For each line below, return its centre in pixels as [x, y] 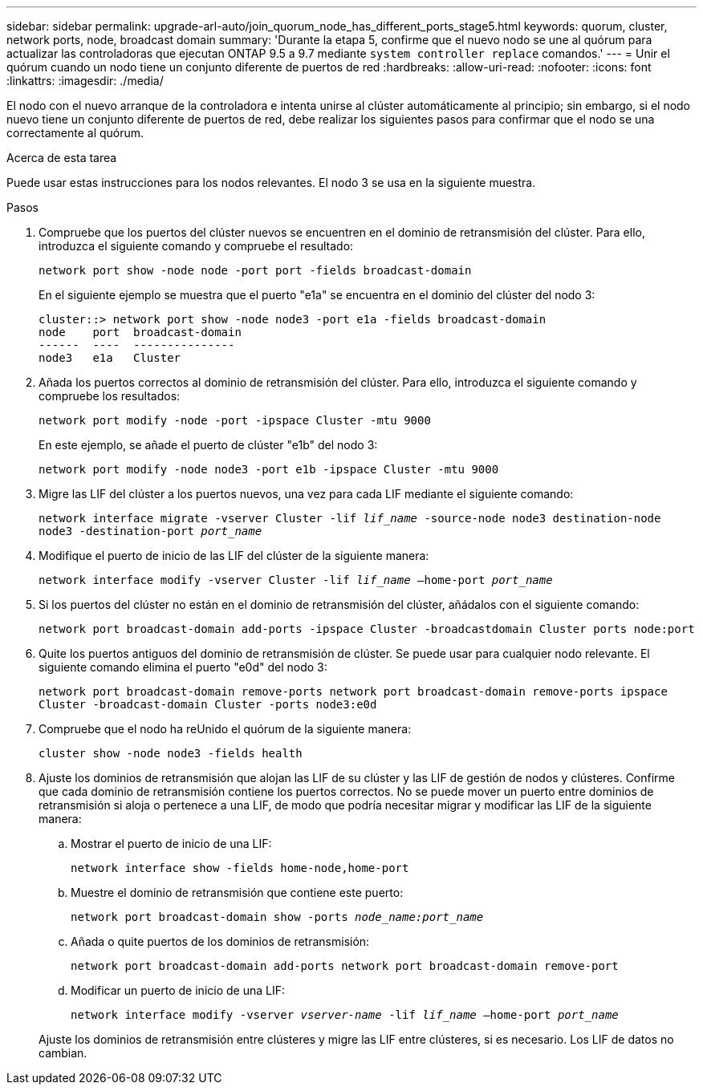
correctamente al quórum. [75, 133]
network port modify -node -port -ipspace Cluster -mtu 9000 [235, 420]
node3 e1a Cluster [110, 358]
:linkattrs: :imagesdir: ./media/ [85, 81]
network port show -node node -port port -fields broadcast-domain [255, 270]
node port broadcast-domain [140, 332]
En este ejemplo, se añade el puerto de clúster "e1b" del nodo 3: [208, 445]
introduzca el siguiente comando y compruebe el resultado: [196, 246]
